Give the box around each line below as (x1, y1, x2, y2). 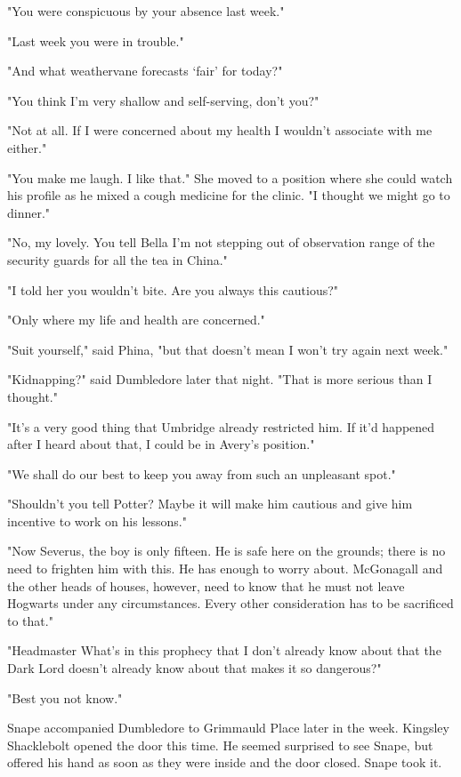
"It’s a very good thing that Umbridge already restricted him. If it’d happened (7, 417, 435, 436)
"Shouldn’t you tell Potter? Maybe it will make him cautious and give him (7, 494, 413, 513)
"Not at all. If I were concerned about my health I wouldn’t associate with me (7, 121, 433, 140)
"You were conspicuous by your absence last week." (7, 2, 285, 20)
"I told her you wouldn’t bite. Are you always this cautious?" (7, 280, 339, 299)
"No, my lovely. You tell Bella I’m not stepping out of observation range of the (7, 233, 435, 252)
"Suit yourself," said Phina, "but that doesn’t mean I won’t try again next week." (7, 340, 449, 358)
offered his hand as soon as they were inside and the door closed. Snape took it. (7, 753, 442, 772)
